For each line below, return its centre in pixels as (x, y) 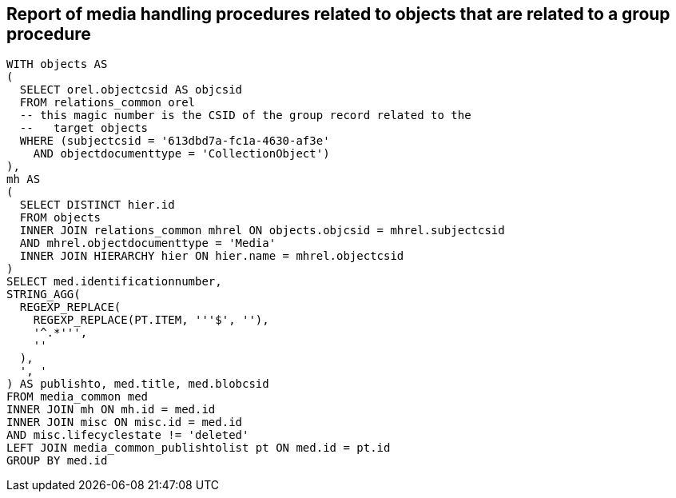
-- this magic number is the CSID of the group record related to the (245, 116)
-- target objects (84, 128)
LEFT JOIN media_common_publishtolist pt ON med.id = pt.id (199, 448)
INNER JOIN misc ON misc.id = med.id (125, 422)
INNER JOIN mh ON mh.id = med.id (111, 410)
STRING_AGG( (44, 295)
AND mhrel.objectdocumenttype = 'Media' (148, 243)
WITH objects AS (57, 64)
